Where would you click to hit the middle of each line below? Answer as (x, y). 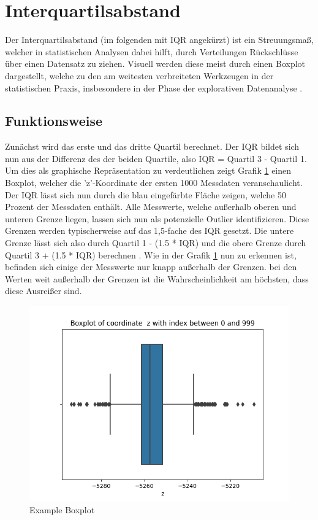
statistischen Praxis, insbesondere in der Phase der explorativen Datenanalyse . (154, 87)
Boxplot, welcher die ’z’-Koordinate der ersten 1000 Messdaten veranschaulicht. (154, 183)
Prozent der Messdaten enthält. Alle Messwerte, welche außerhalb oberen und (151, 207)
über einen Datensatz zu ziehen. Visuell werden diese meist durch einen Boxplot (155, 64)
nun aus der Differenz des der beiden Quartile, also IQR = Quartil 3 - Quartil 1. (156, 158)
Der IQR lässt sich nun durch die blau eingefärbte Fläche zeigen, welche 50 (146, 194)
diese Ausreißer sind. (44, 291)
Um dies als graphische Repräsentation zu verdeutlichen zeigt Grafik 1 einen (148, 170)
